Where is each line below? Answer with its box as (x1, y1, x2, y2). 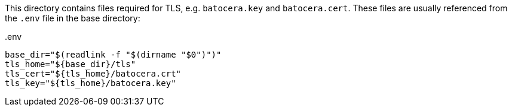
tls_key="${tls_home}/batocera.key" (5, 78, 176, 88)
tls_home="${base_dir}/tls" (5, 59, 136, 69)
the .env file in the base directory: (5, 13, 140, 23)
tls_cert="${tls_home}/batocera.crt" (5, 69, 182, 78)
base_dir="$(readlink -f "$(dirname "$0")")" (5, 50, 222, 59)
